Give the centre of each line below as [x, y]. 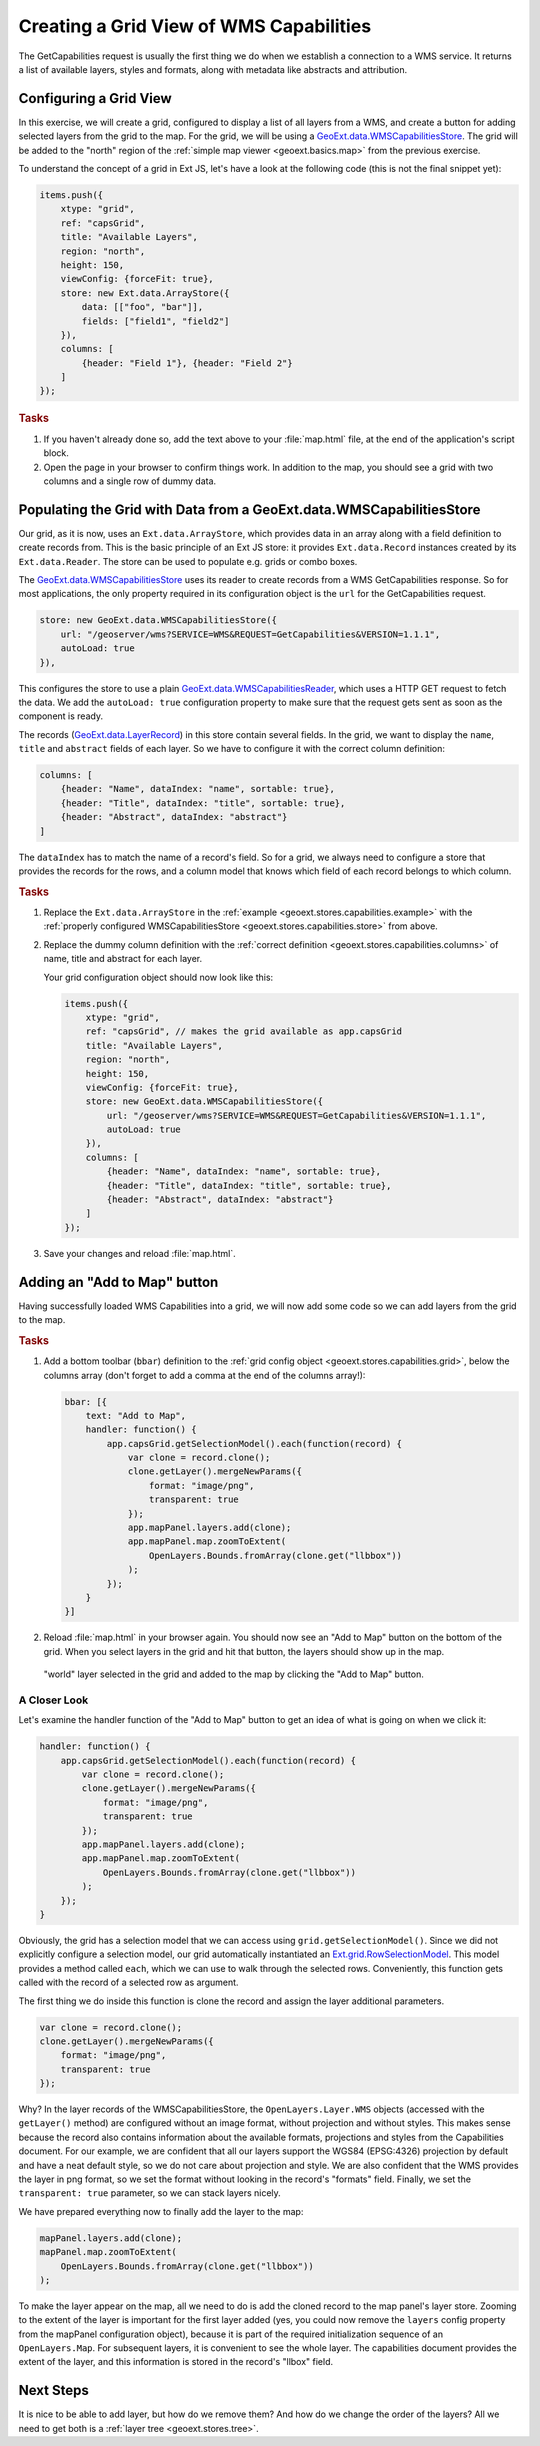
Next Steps [53, 2390]
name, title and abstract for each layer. [123, 959]
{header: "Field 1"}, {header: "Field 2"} [187, 363]
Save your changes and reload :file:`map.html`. [139, 1253]
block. [56, 453]
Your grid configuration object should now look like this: [158, 977]
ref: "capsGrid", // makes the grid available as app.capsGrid [244, 1031]
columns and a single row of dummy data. [130, 481]
